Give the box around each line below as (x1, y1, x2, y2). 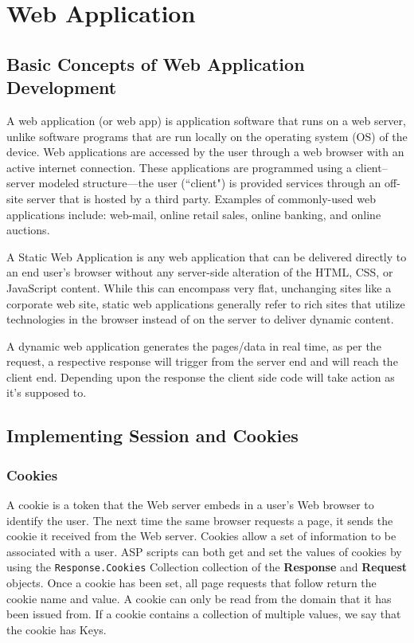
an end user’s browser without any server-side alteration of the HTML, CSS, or (6, 264, 393, 280)
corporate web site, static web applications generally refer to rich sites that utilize (6, 295, 405, 312)
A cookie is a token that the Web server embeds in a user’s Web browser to (6, 496, 374, 513)
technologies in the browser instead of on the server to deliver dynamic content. (6, 311, 394, 327)
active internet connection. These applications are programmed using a (6, 159, 352, 175)
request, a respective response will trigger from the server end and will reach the (6, 353, 398, 370)
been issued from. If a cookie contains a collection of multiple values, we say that (6, 606, 401, 622)
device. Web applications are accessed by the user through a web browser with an (6, 143, 404, 160)
